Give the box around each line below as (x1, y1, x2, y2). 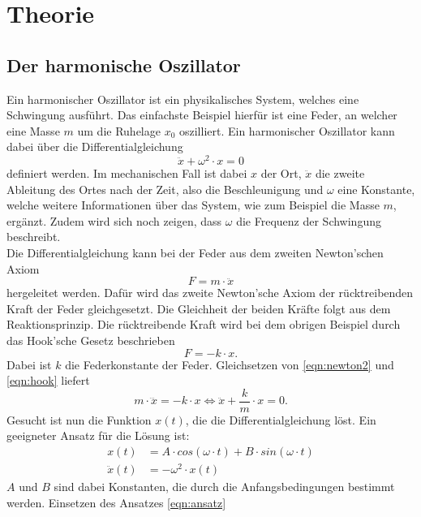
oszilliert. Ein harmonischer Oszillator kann (178, 122, 395, 139)
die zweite (315, 165, 365, 182)
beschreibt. (6, 228, 61, 245)
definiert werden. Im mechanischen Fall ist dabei (6, 165, 247, 182)
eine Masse (6, 122, 60, 139)
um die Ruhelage (77, 122, 161, 139)
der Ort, (260, 165, 302, 182)
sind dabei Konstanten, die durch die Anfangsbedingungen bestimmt (54, 478, 395, 495)
